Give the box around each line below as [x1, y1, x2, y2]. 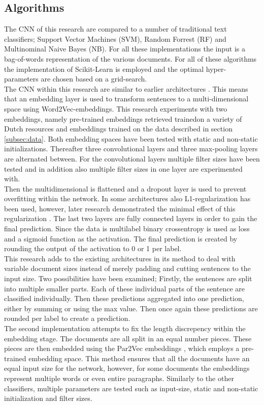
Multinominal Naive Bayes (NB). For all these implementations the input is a [4, 43, 245, 54]
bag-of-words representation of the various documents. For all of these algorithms [4, 53, 257, 64]
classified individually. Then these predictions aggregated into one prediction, [4, 293, 244, 304]
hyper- [206, 63, 226, 74]
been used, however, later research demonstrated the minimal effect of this [4, 203, 236, 213]
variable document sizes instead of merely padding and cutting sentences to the [4, 263, 251, 274]
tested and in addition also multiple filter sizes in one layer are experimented [4, 163, 243, 174]
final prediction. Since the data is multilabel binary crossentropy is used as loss [4, 223, 250, 234]
